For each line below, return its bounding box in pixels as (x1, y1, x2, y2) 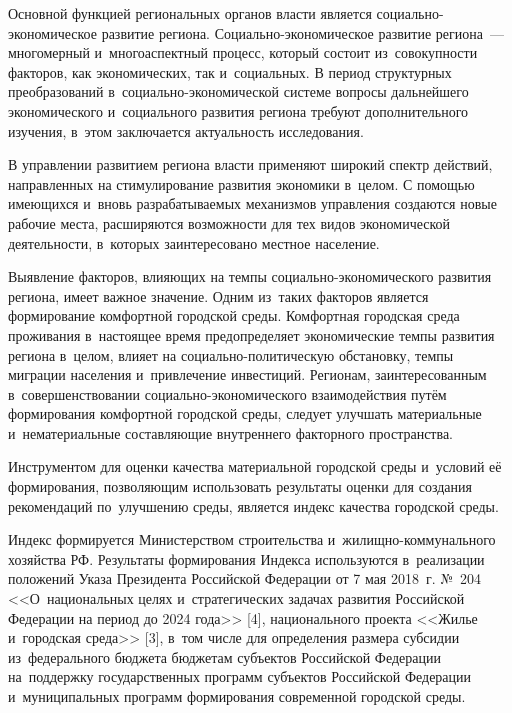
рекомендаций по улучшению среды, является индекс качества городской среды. (8, 495, 499, 516)
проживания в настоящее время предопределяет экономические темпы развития (8, 324, 495, 345)
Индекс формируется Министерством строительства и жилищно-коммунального (8, 529, 496, 550)
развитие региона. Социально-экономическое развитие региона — (101, 22, 504, 43)
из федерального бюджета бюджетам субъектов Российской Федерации (8, 646, 441, 667)
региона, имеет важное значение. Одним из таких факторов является (8, 285, 429, 306)
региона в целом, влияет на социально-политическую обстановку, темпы (8, 344, 454, 365)
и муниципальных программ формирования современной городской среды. (8, 686, 466, 706)
